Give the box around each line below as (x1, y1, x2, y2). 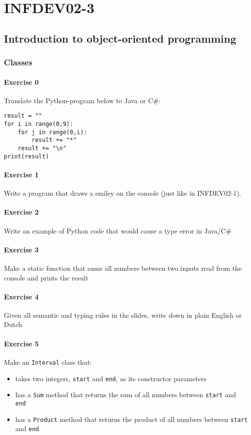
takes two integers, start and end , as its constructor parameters (15, 373, 207, 383)
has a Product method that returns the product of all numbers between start (15, 414, 248, 424)
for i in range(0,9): (4, 121, 74, 128)
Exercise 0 (4, 77, 39, 87)
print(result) (4, 153, 49, 160)
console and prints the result (4, 272, 89, 282)
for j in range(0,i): (17, 128, 87, 136)
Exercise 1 (4, 169, 39, 179)
